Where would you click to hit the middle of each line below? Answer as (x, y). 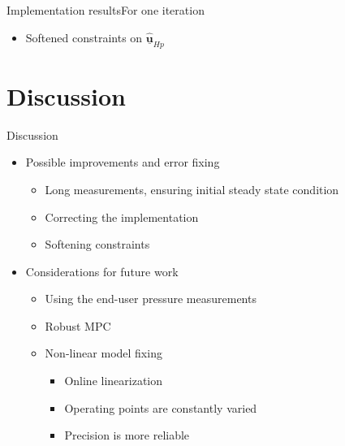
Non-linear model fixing (103, 353)
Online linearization (114, 381)
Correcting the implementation (122, 217)
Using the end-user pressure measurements (151, 299)
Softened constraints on (84, 37)
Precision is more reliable (127, 435)
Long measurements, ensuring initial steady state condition (192, 189)
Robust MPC (78, 325)
